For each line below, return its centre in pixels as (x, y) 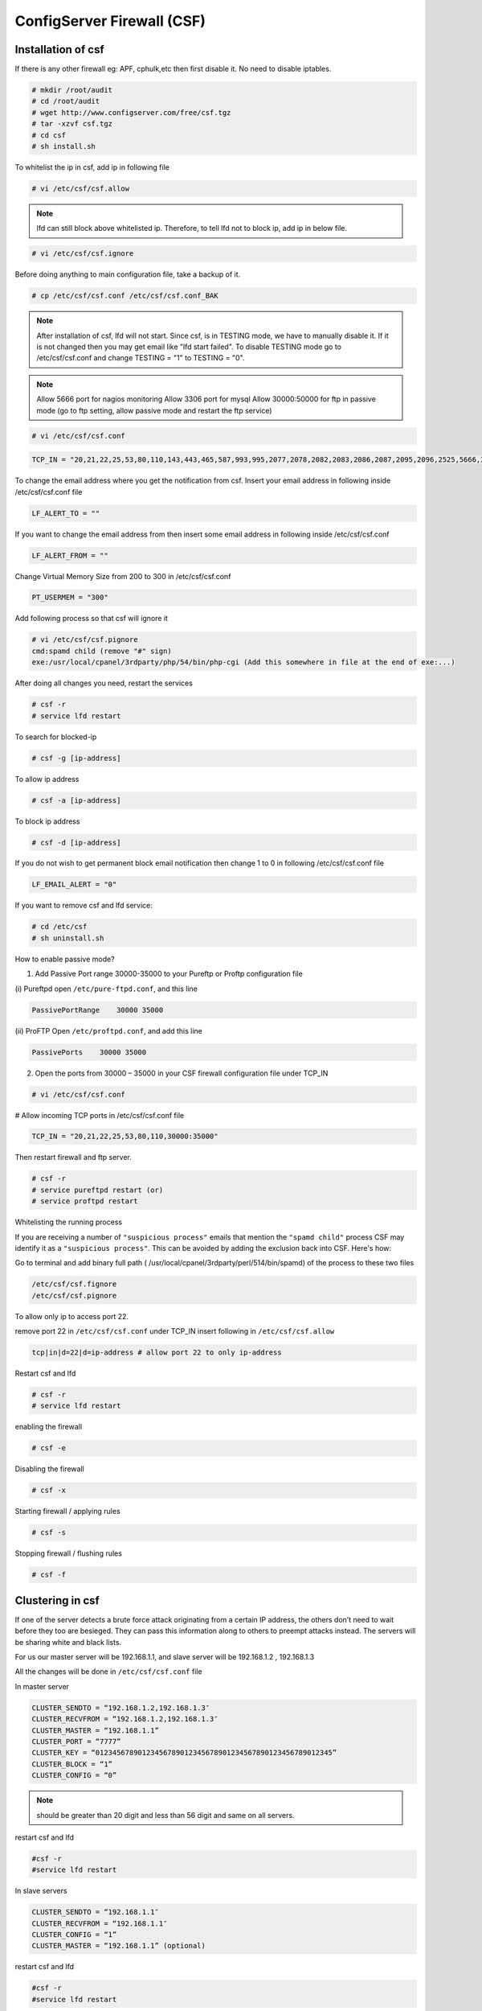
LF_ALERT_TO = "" (66, 513)
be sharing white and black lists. (68, 1642)
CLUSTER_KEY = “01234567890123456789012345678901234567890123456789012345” (184, 1753)
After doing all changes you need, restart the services (104, 683)
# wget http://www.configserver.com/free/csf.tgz (131, 112)
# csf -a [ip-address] (76, 800)
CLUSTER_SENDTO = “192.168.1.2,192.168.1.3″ (121, 1708)
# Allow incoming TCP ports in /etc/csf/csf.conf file (100, 1115)
